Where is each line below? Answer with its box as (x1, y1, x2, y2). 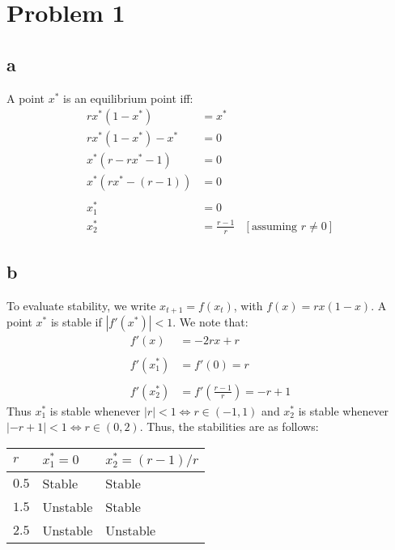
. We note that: (172, 313, 248, 330)
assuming (251, 220, 298, 232)
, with (233, 297, 263, 314)
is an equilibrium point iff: (63, 89, 193, 106)
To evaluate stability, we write (6, 297, 156, 314)
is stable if (50, 313, 102, 330)
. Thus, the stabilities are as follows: (139, 418, 319, 435)
